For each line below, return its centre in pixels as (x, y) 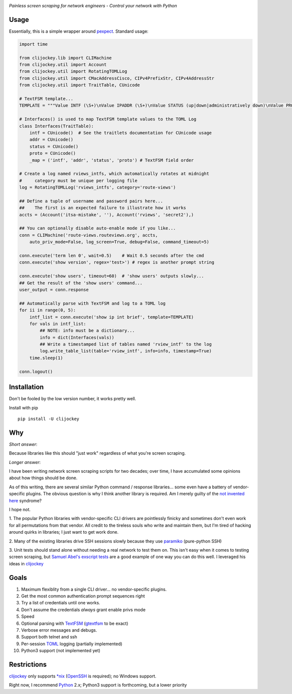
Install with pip (24, 407)
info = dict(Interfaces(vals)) (77, 337)
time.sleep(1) (46, 358)
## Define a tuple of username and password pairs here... (91, 201)
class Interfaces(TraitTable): (57, 126)
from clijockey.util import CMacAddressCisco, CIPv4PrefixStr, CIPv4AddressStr (117, 78)
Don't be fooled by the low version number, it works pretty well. (73, 399)
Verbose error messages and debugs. (59, 630)
